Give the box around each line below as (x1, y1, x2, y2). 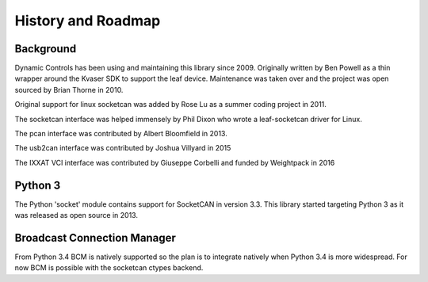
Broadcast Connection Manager (14, 231, 176, 245)
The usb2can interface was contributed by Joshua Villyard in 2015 (14, 143, 231, 153)
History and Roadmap (14, 12, 161, 29)
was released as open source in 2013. (14, 211, 139, 220)
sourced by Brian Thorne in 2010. (14, 85, 124, 94)
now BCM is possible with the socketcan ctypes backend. (14, 263, 204, 272)
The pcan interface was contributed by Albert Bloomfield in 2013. (14, 129, 227, 139)
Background (14, 42, 77, 55)
